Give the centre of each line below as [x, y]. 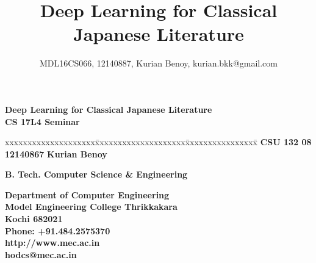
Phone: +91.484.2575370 [58, 230]
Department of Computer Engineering [87, 194]
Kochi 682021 [34, 219]
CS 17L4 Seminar [42, 121]
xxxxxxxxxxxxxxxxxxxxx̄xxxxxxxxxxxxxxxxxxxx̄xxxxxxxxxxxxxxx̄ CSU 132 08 [158, 142]
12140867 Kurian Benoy [56, 153]
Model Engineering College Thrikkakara [91, 207]
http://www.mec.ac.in [52, 243]
